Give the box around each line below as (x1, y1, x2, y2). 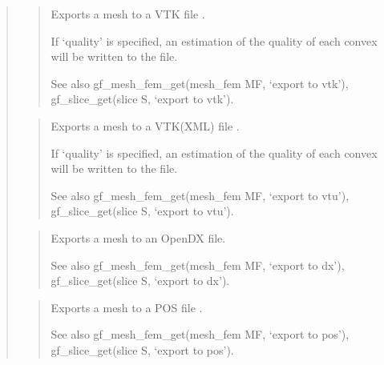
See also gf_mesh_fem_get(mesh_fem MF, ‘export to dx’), (51, 256, 345, 273)
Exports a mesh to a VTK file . (51, 6, 205, 22)
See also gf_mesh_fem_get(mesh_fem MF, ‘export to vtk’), (51, 74, 349, 91)
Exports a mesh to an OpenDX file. (51, 229, 226, 246)
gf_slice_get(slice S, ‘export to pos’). (51, 341, 234, 358)
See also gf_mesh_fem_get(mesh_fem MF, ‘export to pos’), (51, 326, 350, 343)
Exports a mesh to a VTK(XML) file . (51, 117, 240, 134)
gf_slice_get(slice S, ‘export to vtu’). (51, 203, 234, 219)
